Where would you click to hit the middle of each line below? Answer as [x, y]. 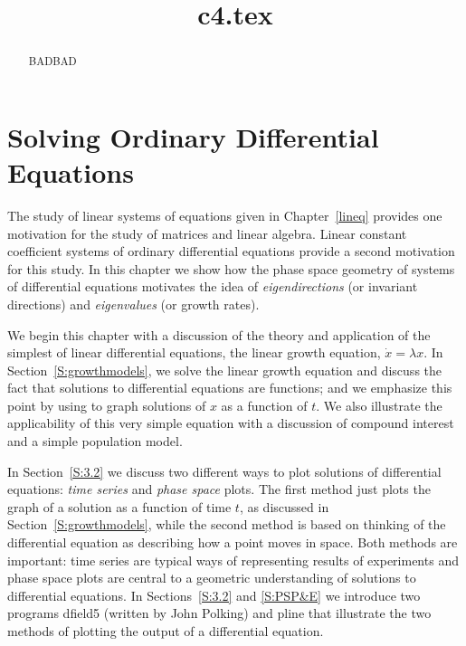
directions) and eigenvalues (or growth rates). [133, 304]
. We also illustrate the [379, 405]
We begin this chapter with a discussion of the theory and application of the [219, 334]
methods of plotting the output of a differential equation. [166, 631]
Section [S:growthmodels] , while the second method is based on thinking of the [227, 524]
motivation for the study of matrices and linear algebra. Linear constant [207, 233]
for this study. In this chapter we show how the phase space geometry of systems [231, 268]
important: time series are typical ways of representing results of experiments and [233, 560]
